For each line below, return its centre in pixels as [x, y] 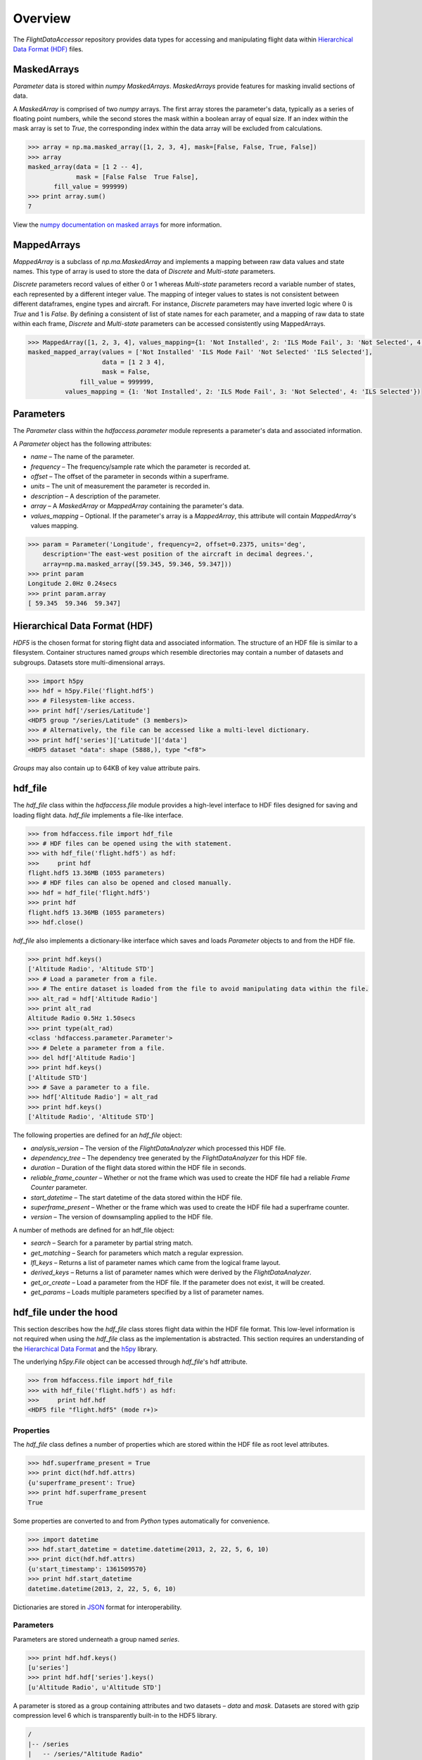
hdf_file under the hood [65, 1312]
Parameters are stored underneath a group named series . [96, 1639]
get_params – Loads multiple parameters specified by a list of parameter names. [147, 1293]
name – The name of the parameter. [83, 457]
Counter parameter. [59, 1188]
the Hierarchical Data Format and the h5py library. [85, 1349]
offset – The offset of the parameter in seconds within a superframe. [130, 476]
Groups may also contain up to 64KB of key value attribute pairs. [107, 768]
